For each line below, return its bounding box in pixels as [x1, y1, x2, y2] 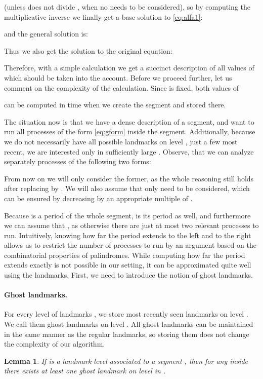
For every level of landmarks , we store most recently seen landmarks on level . [4, 309, 248, 319]
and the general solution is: [4, 28, 88, 39]
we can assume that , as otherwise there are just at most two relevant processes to [4, 220, 259, 231]
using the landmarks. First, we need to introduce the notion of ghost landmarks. [4, 270, 253, 280]
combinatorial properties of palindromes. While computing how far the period [4, 249, 245, 260]
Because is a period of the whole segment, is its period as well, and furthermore [4, 210, 251, 220]
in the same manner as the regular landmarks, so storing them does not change [4, 328, 249, 339]
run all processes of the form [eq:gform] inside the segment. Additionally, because [4, 126, 255, 137]
